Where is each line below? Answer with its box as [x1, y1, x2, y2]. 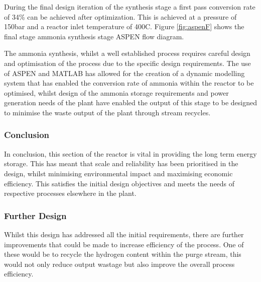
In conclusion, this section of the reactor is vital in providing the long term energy [4, 148, 257, 159]
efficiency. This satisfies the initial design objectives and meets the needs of [4, 178, 235, 188]
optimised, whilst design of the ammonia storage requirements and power [4, 87, 229, 98]
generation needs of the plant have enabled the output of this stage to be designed [4, 97, 257, 108]
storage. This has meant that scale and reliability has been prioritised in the [4, 158, 238, 169]
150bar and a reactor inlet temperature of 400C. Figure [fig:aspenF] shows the [4, 21, 244, 32]
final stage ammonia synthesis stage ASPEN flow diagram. [4, 31, 184, 41]
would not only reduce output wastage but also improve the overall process [4, 258, 235, 269]
